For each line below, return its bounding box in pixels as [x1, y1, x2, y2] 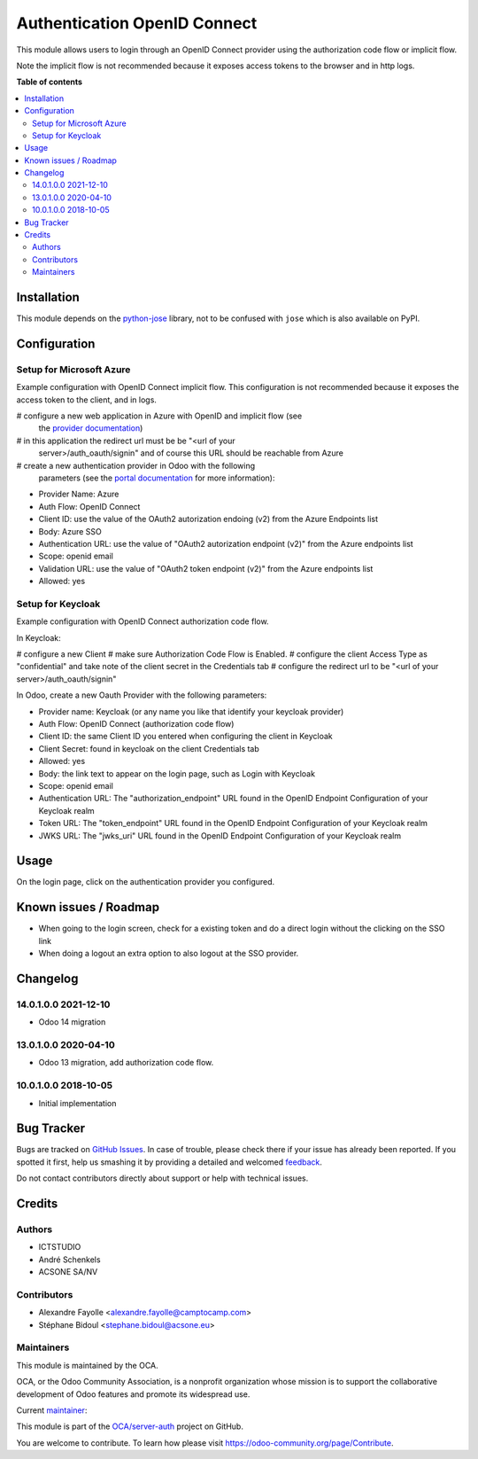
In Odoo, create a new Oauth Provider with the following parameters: [16, 690, 267, 700]
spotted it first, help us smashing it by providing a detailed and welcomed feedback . [16, 1157, 323, 1167]
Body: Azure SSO [38, 526, 102, 536]
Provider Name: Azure [38, 488, 119, 500]
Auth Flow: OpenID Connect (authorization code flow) [38, 718, 235, 729]
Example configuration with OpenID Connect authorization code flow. [16, 616, 269, 627]
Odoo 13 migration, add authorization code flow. [38, 1057, 214, 1068]
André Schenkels [38, 1254, 101, 1265]
